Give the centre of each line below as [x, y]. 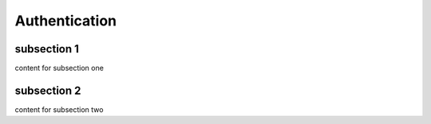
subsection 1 [47, 49]
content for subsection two [59, 109]
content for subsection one [59, 68]
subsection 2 [48, 90]
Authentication [66, 21]
